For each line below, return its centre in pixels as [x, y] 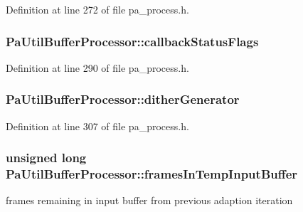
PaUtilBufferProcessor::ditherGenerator [123, 99]
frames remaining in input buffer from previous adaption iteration [149, 200]
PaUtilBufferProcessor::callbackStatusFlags [132, 41]
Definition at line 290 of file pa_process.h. [97, 67]
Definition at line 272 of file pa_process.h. [97, 9]
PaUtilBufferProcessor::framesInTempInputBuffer [152, 174]
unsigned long [46, 158]
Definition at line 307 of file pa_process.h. [97, 126]
